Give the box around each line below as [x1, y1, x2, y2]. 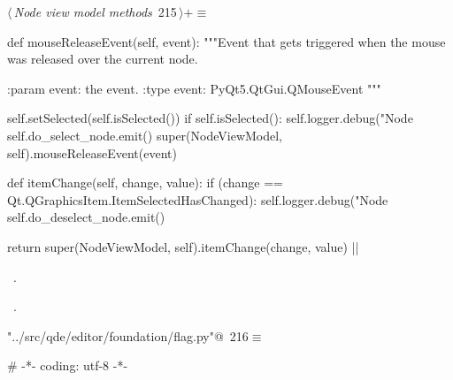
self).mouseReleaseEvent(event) [7, 143, 177, 162]
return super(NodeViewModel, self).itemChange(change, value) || [7, 237, 359, 255]
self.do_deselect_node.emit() [7, 208, 165, 226]
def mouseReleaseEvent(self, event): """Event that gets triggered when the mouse [7, 32, 446, 50]
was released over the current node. [7, 49, 198, 68]
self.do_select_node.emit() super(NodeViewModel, [7, 125, 283, 144]
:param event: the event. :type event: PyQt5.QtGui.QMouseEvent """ [7, 79, 381, 97]
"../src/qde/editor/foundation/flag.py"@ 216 [7, 326, 249, 345]
